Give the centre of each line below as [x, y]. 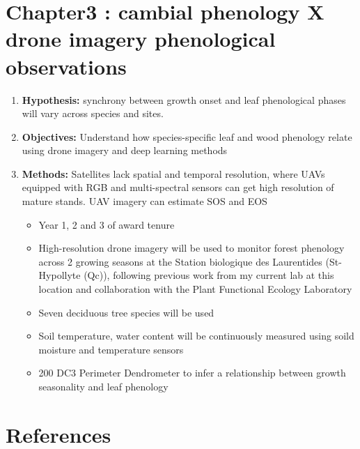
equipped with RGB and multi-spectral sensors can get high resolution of [178, 187]
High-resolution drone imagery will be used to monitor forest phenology [191, 248]
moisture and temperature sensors [111, 349]
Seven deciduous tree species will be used [126, 312]
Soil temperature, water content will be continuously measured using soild [196, 336]
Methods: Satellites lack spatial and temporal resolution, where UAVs [173, 173]
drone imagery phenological [141, 39]
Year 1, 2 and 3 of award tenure [107, 224]
